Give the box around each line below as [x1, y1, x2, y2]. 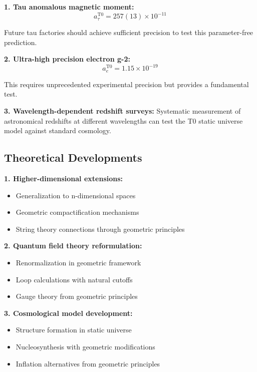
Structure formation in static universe [16, 324, 132, 335]
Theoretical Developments [4, 150, 142, 165]
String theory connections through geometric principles [16, 223, 185, 234]
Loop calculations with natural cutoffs [16, 274, 133, 284]
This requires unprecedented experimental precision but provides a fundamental [4, 79, 249, 89]
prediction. [4, 37, 37, 47]
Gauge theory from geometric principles [16, 291, 138, 301]
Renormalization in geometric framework [16, 257, 141, 267]
